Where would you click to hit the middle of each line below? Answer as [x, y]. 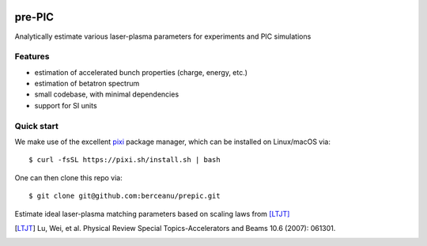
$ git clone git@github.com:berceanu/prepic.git [125, 196]
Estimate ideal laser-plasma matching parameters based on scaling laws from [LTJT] [152, 214]
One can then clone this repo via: [68, 177]
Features [32, 57]
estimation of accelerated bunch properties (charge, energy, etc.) [141, 72]
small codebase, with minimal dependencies [107, 94]
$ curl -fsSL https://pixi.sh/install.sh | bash [125, 160]
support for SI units [66, 105]
